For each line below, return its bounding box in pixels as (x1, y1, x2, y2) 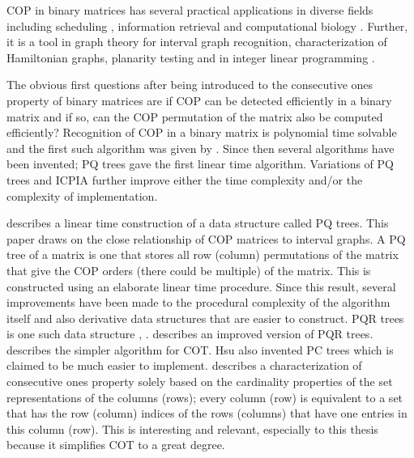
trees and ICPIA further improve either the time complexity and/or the (6, 171, 363, 188)
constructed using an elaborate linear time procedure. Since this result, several (6, 278, 396, 295)
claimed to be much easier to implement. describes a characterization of (6, 357, 362, 374)
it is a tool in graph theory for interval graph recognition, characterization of (6, 33, 387, 50)
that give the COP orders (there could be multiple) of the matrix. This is (6, 261, 371, 278)
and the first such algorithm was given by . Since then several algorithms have (6, 139, 395, 156)
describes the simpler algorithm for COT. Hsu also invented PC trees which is (6, 341, 394, 358)
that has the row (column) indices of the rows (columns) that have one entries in (6, 405, 408, 422)
